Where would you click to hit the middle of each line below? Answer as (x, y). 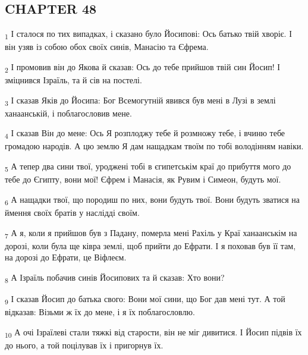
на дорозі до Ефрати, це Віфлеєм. (66, 257)
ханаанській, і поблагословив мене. (68, 113)
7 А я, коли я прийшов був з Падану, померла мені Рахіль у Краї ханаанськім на (151, 233)
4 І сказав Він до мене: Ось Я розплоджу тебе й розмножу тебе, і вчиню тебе (145, 134)
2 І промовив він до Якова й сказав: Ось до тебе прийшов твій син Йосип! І (142, 67)
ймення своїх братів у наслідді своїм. (72, 212)
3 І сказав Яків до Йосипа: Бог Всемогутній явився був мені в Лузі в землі (140, 100)
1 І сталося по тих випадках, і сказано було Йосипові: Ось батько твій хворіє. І (148, 34)
